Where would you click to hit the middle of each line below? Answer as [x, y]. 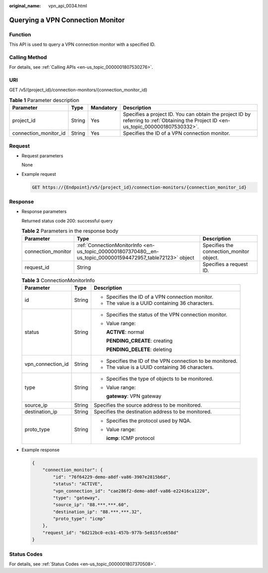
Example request [39, 174]
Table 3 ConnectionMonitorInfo [58, 280]
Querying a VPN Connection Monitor [67, 20]
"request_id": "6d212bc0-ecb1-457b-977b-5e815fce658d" [110, 532]
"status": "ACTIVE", [78, 484]
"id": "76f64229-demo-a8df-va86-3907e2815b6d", [112, 477]
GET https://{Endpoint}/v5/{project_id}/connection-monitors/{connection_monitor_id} [139, 187]
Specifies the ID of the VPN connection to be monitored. [172, 361]
